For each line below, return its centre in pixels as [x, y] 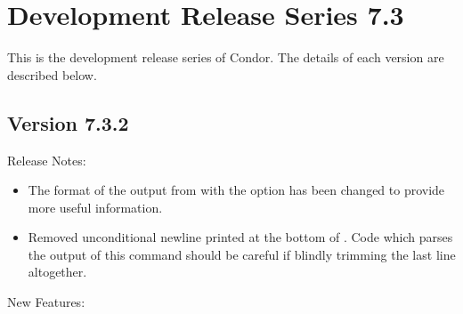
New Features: [46, 302]
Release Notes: [47, 160]
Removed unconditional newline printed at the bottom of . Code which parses [240, 237]
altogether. [57, 272]
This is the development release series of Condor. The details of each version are [226, 57]
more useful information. [95, 207]
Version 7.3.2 [68, 122]
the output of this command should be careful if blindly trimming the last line [242, 254]
